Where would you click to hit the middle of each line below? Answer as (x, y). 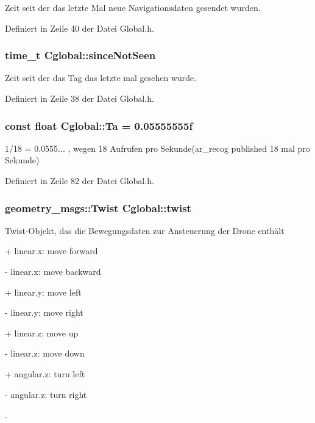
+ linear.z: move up (42, 332)
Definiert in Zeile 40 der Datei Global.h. (80, 28)
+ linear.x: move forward (51, 251)
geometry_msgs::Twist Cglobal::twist (98, 208)
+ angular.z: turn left (45, 373)
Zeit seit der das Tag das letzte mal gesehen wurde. (101, 78)
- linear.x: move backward (53, 271)
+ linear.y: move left (43, 292)
